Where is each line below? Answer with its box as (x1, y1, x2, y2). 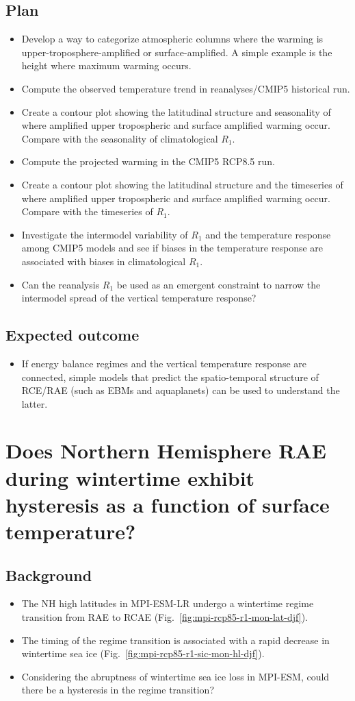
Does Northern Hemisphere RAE (5, 436, 326, 465)
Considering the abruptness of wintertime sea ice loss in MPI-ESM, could (21, 669, 330, 683)
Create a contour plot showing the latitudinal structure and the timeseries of (21, 177, 343, 191)
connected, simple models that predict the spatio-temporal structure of (21, 369, 319, 384)
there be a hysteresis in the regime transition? (21, 682, 215, 697)
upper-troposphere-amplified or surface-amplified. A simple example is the (21, 45, 332, 59)
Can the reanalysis (21, 277, 100, 291)
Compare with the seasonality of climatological (21, 131, 218, 145)
